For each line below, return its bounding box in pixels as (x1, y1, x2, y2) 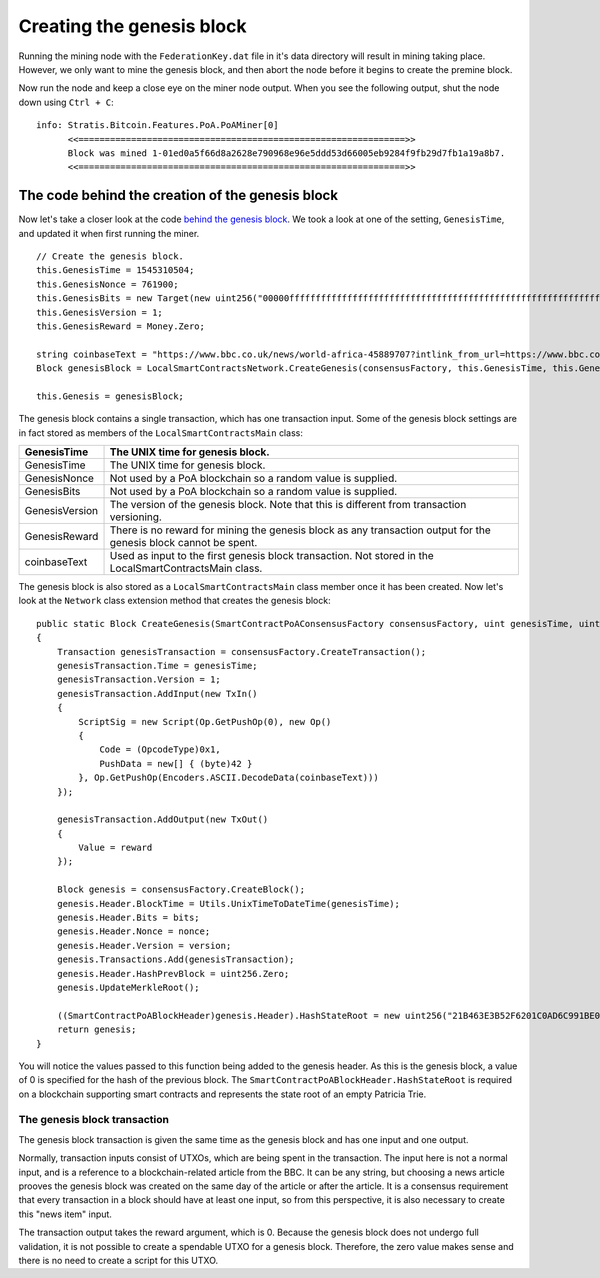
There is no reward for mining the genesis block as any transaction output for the (109, 523, 492, 537)
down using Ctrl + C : (18, 96, 114, 108)
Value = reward (78, 842, 153, 854)
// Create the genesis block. (36, 250, 185, 262)
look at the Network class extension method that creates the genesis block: (18, 595, 331, 607)
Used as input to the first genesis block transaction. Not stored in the (109, 549, 434, 563)
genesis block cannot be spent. (109, 536, 258, 550)
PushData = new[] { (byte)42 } (99, 758, 253, 769)
